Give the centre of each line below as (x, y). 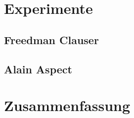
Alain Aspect (38, 69)
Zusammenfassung (67, 105)
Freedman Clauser (51, 39)
